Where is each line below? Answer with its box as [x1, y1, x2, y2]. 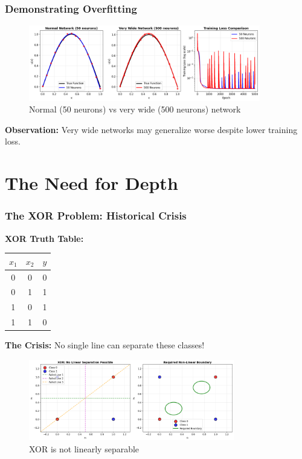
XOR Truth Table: [5, 232, 84, 244]
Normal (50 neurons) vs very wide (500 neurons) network [29, 103, 241, 116]
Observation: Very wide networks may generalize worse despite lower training [5, 123, 298, 135]
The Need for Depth [5, 171, 178, 195]
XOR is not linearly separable [29, 442, 140, 455]
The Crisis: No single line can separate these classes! [5, 339, 205, 351]
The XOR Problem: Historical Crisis [5, 208, 187, 223]
